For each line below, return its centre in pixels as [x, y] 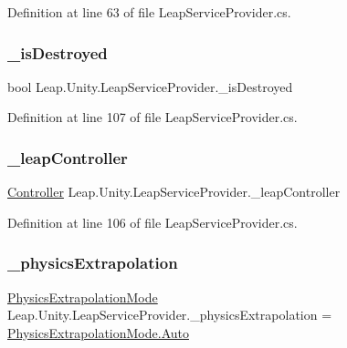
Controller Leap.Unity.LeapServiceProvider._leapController [174, 192]
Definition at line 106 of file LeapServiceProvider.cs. [152, 222]
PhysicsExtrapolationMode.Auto [98, 332]
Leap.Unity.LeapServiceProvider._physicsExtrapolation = [170, 315]
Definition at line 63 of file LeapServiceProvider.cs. [149, 12]
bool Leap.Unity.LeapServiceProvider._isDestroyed [150, 86]
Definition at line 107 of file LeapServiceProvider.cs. [152, 117]
